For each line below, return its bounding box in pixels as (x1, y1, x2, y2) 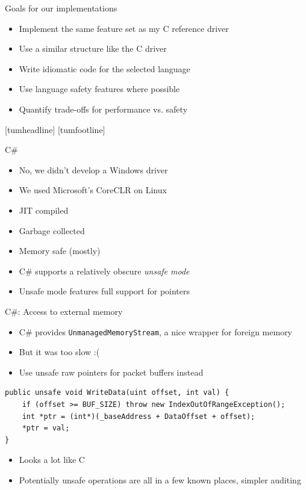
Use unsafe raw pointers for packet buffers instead (19, 365, 204, 378)
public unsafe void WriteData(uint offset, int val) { (5, 388, 230, 397)
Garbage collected (19, 224, 85, 237)
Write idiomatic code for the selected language (19, 62, 190, 75)
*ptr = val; (22, 424, 70, 433)
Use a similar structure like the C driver (19, 42, 167, 55)
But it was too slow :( (19, 346, 100, 358)
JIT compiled (19, 203, 69, 216)
